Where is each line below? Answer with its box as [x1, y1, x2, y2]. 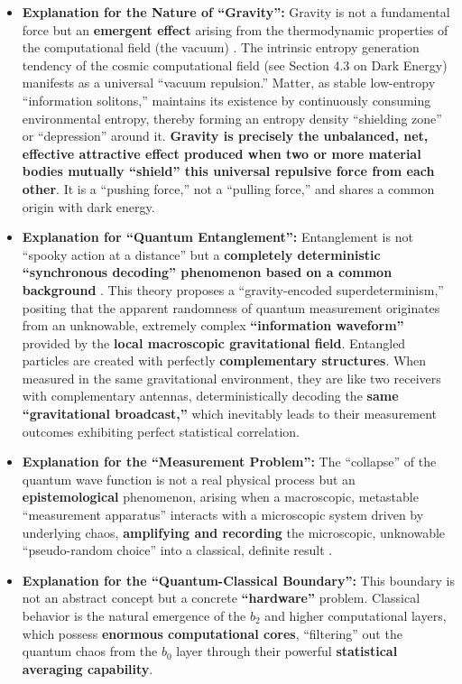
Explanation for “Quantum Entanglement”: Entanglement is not [22, 227, 413, 246]
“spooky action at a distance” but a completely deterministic [22, 245, 381, 263]
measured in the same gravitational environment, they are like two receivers [22, 368, 441, 387]
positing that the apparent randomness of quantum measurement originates [22, 298, 440, 317]
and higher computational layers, [264, 606, 447, 624]
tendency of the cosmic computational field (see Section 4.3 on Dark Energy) [22, 55, 448, 74]
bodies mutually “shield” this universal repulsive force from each [22, 162, 435, 180]
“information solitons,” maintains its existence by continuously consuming [22, 90, 431, 109]
